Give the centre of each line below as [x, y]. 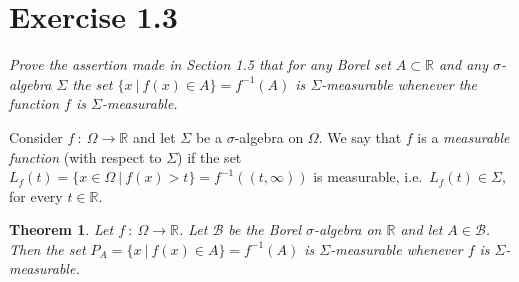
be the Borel [265, 229]
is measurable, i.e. [368, 176]
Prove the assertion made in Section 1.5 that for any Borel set [200, 64]
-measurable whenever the [399, 83]
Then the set [47, 248]
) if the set [209, 156]
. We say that [360, 136]
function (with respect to [85, 156]
